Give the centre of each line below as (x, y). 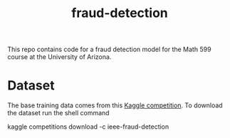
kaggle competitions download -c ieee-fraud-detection (88, 127)
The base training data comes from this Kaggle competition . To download (115, 105)
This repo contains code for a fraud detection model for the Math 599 (109, 49)
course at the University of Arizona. (59, 57)
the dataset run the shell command (58, 113)
